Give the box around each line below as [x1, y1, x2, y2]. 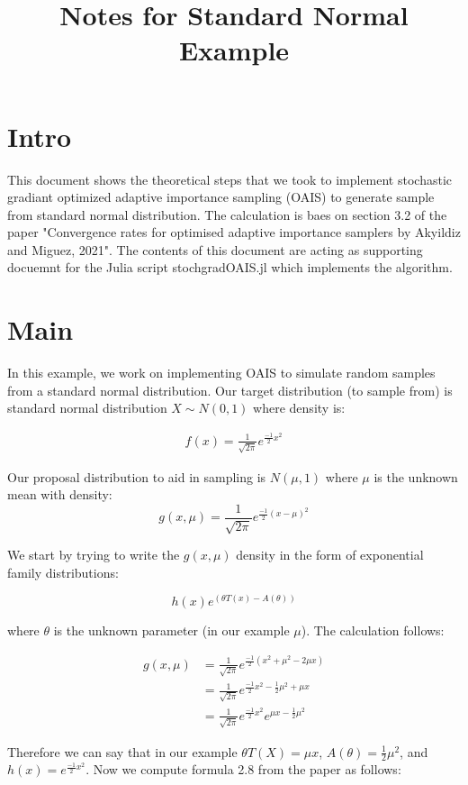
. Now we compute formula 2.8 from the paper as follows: [85, 760, 401, 779]
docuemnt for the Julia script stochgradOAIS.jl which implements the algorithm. [7, 258, 453, 277]
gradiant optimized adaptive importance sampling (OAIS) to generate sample [7, 187, 435, 206]
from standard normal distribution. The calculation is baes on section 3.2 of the [7, 205, 447, 224]
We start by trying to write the [7, 545, 180, 564]
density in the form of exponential [236, 545, 424, 564]
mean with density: [7, 485, 112, 504]
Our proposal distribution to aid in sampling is [7, 467, 266, 486]
